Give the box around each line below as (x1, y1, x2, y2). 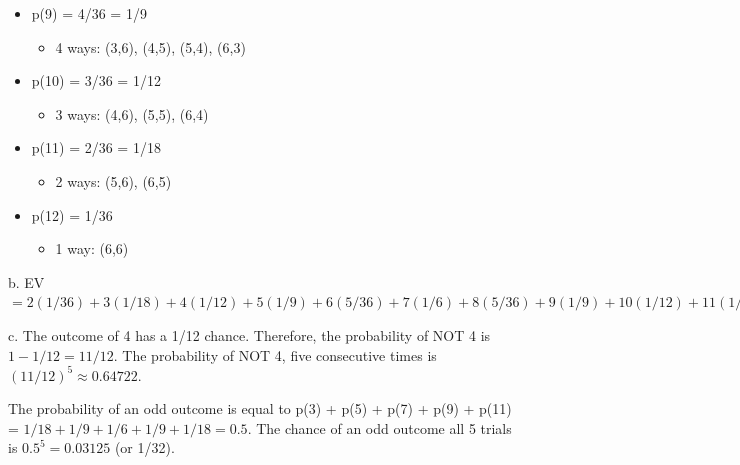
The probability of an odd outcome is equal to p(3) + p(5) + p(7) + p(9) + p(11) (8, 398, 512, 419)
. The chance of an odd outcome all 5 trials (247, 417, 512, 438)
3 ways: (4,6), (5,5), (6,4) (55, 103, 209, 124)
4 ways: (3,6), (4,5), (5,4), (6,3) (55, 36, 246, 57)
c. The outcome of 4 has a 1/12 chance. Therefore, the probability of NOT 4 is (8, 324, 491, 345)
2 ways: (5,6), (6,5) (55, 170, 172, 191)
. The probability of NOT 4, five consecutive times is (113, 344, 437, 365)
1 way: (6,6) (55, 238, 129, 259)
